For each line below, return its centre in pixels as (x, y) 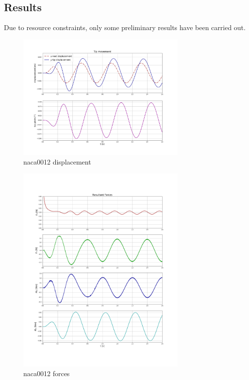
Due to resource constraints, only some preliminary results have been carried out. (125, 27)
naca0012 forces (47, 373)
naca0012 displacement (57, 161)
